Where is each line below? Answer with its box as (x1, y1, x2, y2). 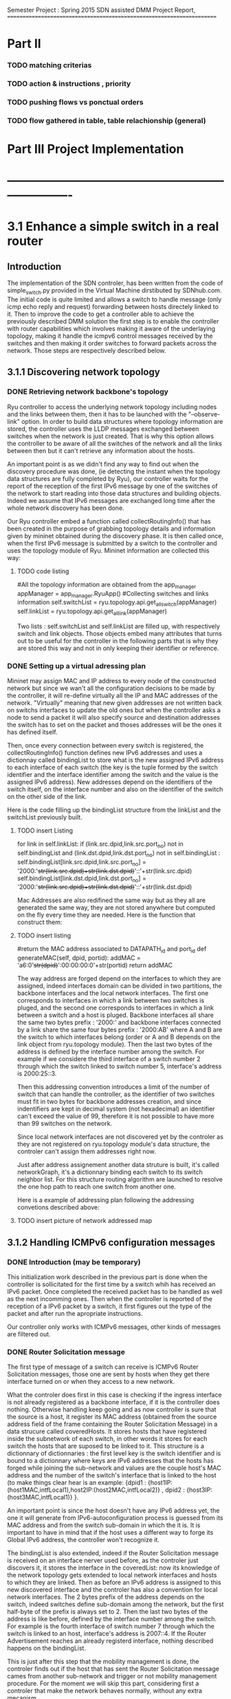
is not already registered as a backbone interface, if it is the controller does (7, 1398, 220, 1407)
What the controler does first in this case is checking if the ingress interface (7, 1391, 222, 1399)
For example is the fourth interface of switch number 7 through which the (7, 1622, 214, 1630)
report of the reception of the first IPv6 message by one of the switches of (7, 482, 218, 490)
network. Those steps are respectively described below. (7, 347, 166, 355)
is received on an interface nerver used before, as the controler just (7, 1557, 199, 1565)
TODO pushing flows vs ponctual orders (7, 97, 144, 107)
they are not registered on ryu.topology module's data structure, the (16, 1140, 210, 1148)
